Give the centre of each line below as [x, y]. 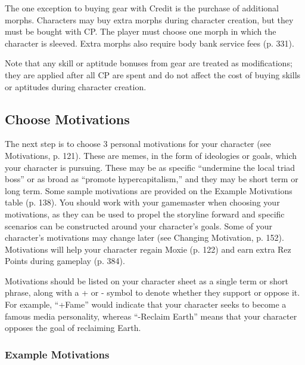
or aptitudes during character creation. [76, 86]
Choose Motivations [67, 119]
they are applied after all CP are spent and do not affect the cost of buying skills [153, 74]
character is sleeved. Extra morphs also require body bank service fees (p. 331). [150, 43]
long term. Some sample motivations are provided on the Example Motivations [149, 190]
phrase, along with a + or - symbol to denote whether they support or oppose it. [152, 292]
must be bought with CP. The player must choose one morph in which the [141, 31]
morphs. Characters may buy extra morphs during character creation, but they [149, 19]
